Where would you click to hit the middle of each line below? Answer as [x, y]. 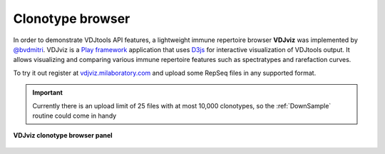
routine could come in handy [75, 115]
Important [48, 93]
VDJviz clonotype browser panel [63, 135]
